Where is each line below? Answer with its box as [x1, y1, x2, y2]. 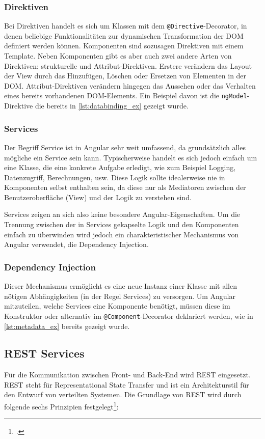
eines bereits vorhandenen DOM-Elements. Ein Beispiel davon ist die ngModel [4, 90, 247, 101]
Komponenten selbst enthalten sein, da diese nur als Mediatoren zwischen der [4, 182, 246, 193]
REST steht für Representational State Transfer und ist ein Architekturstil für [4, 379, 249, 390]
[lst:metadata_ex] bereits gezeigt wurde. [4, 320, 130, 331]
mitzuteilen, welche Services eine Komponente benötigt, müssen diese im [4, 300, 230, 311]
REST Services [4, 345, 85, 361]
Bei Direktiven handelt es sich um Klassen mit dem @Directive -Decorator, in [4, 20, 247, 31]
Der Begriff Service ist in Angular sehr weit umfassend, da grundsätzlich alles [4, 142, 246, 152]
